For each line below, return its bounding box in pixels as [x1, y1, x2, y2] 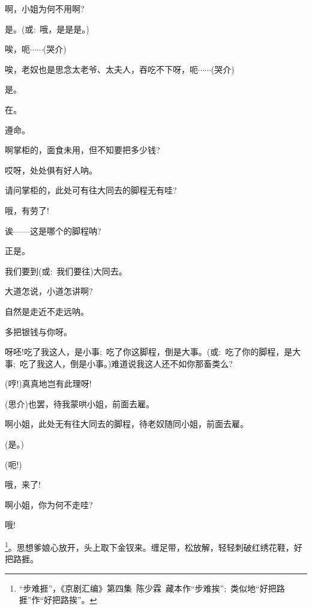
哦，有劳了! [5, 204, 49, 216]
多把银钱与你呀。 [5, 325, 72, 338]
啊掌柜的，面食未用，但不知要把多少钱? [5, 144, 160, 156]
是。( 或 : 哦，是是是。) [5, 22, 89, 35]
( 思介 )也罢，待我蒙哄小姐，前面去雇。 [5, 397, 154, 410]
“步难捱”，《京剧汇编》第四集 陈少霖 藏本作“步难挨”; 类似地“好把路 [19, 581, 285, 594]
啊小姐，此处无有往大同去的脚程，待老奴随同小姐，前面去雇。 [5, 417, 248, 430]
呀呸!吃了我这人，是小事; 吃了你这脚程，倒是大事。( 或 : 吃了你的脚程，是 [5, 345, 293, 358]
